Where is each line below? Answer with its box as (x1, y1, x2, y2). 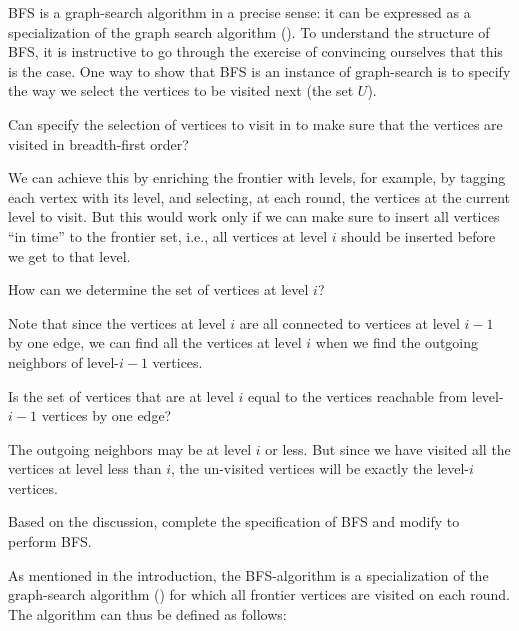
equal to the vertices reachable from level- (247, 385, 504, 406)
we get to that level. (8, 245, 131, 266)
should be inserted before (341, 225, 496, 246)
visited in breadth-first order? (8, 133, 189, 154)
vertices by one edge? (41, 405, 172, 426)
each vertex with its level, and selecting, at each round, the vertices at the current (8, 186, 511, 207)
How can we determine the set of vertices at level (8, 279, 309, 300)
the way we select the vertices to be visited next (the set (8, 80, 354, 101)
